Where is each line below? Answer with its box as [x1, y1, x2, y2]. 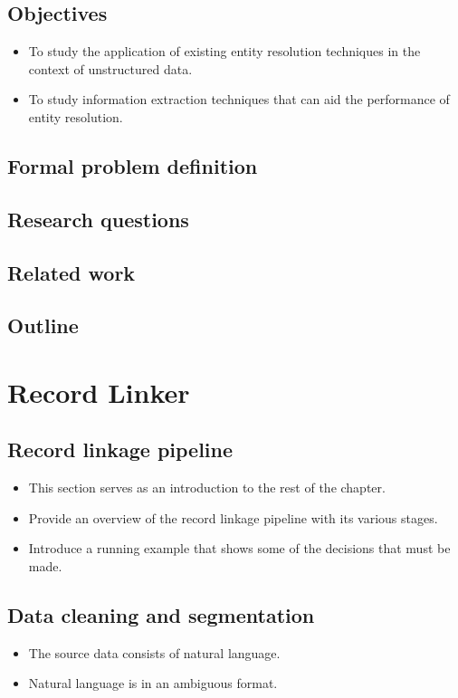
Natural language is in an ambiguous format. [28, 674, 278, 693]
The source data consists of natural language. [28, 643, 281, 662]
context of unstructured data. [28, 59, 193, 78]
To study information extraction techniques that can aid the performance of [28, 90, 450, 109]
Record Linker [7, 373, 190, 410]
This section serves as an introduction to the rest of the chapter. [28, 478, 386, 497]
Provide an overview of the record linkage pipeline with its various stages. [28, 508, 438, 527]
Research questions [7, 205, 189, 233]
